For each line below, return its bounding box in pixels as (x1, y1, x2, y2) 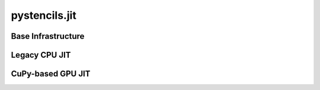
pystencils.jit (11, 9, 76, 22)
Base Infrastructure (11, 31, 85, 41)
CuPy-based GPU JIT (11, 69, 91, 79)
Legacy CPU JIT (11, 50, 71, 60)
